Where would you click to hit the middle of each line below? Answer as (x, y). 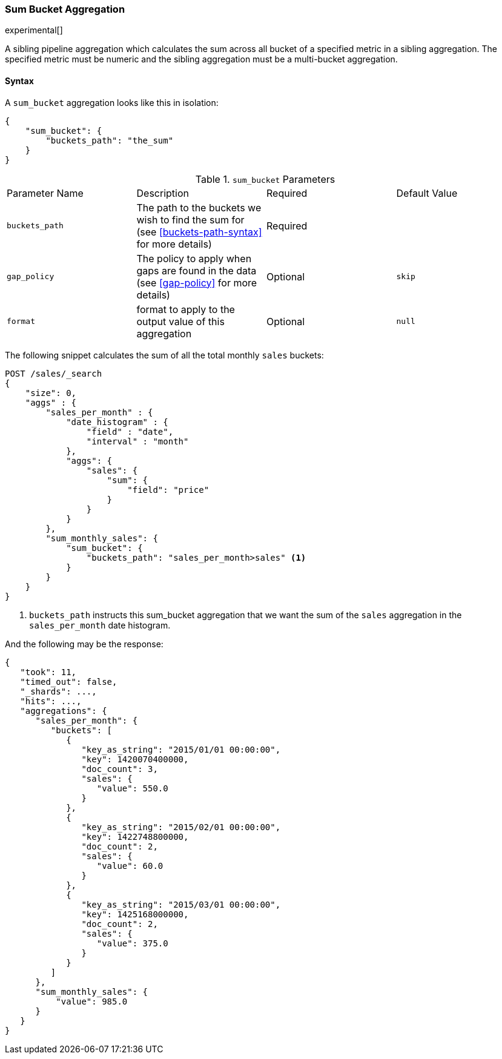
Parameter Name (45, 193)
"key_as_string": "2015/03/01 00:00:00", (181, 904)
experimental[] (34, 30)
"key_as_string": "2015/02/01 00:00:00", (181, 827)
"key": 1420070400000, (135, 759)
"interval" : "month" (137, 441)
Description (163, 193)
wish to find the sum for (190, 219)
